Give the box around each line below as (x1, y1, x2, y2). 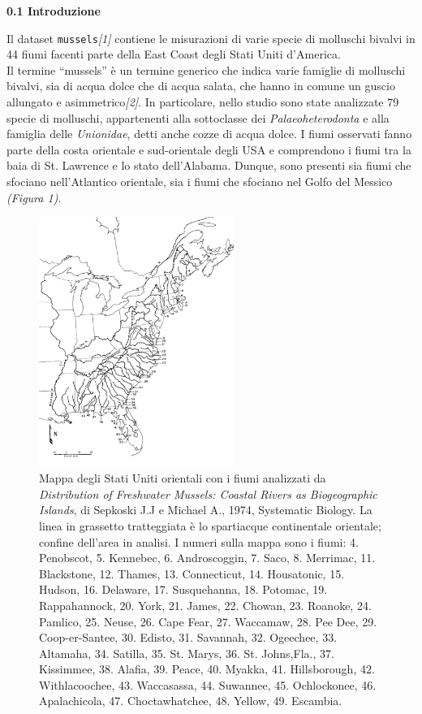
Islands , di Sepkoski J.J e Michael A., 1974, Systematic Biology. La (39, 501, 372, 518)
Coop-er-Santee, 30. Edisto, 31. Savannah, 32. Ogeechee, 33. (39, 629, 338, 646)
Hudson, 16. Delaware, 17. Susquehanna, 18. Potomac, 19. (39, 581, 328, 598)
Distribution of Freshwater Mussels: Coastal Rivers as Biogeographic (39, 485, 377, 502)
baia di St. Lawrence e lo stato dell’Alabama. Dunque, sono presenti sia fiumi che (6, 157, 411, 174)
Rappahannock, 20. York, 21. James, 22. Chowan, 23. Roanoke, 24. (39, 596, 372, 613)
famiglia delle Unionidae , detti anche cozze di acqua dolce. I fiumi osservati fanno (6, 125, 412, 142)
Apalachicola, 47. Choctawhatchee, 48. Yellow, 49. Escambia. (39, 692, 342, 709)
